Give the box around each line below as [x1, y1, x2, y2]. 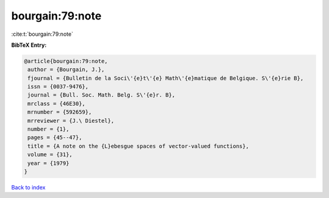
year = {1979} [27, 160, 69, 166]
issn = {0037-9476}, [27, 83, 89, 90]
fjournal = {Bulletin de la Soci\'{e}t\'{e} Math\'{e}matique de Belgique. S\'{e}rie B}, [27, 75, 304, 81]
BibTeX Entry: [11, 41, 47, 49]
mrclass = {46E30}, [27, 100, 85, 107]
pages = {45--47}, [27, 134, 82, 141]
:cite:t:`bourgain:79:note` [11, 30, 73, 38]
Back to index [11, 183, 46, 191]
